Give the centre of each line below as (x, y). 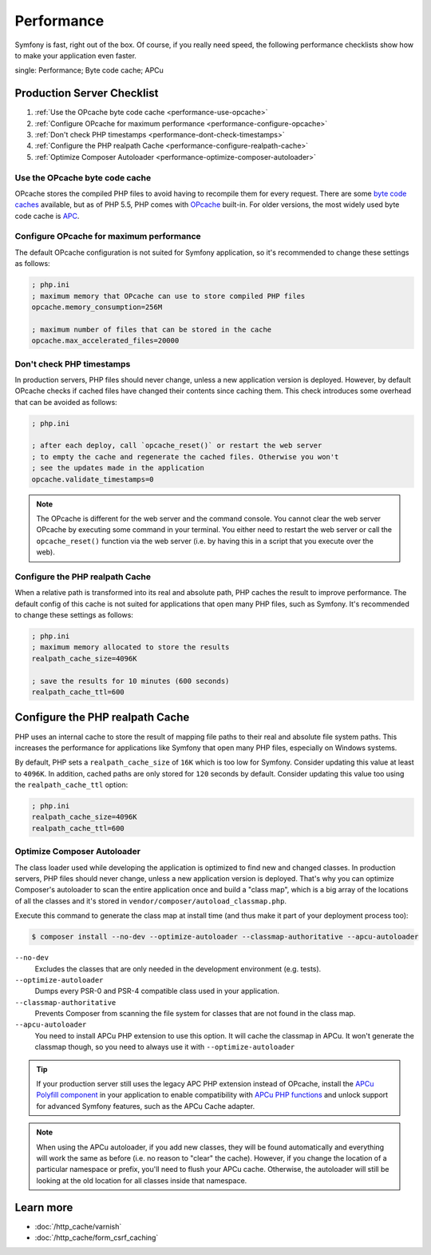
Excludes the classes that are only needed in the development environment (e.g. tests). (178, 969)
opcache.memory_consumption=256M (97, 307)
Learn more (44, 1207)
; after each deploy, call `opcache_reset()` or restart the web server (177, 446)
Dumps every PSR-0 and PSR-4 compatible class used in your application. (157, 991)
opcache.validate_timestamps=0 (93, 479)
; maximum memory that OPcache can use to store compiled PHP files (168, 296)
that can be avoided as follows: (66, 402)
